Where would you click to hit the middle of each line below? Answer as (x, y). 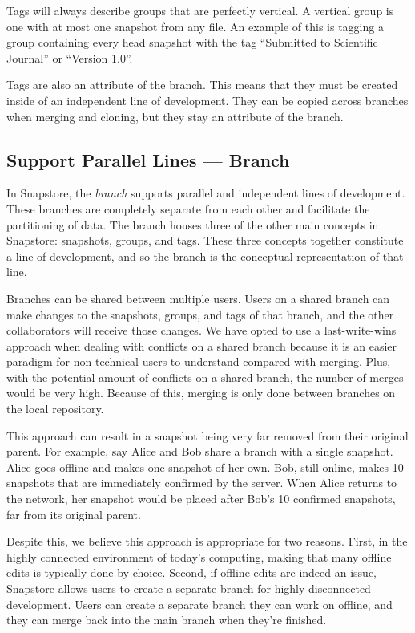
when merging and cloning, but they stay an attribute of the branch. (175, 116)
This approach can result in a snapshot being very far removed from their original (207, 435)
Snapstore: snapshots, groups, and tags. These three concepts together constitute (205, 240)
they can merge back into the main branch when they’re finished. (167, 620)
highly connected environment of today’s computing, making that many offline (199, 556)
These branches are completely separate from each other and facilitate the (188, 208)
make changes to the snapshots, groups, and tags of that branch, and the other (200, 314)
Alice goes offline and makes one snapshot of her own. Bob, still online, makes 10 (205, 467)
